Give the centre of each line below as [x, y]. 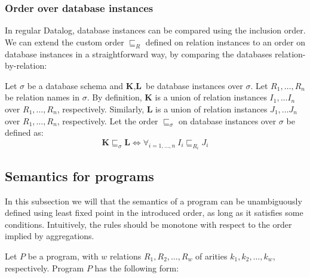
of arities [211, 256]
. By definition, [114, 97]
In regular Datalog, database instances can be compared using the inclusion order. [155, 30]
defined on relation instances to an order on [225, 42]
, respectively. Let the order [108, 120]
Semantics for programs [79, 175]
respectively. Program [44, 268]
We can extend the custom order [65, 42]
